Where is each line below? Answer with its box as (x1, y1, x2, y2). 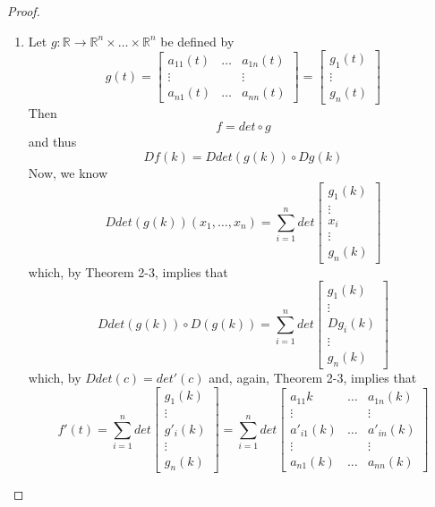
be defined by (160, 31, 235, 50)
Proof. (7, 2, 40, 20)
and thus (28, 132, 77, 151)
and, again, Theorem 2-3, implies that (209, 368, 417, 387)
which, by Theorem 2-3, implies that (28, 262, 228, 281)
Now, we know (28, 164, 108, 182)
